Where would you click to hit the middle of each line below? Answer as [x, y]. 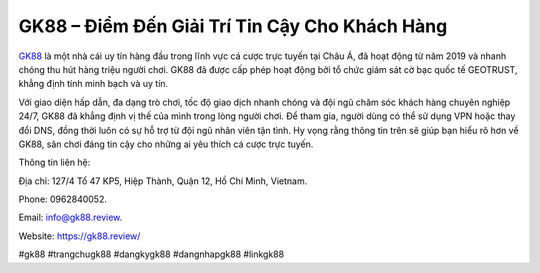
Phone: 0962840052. [62, 199]
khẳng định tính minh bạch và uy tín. [93, 84]
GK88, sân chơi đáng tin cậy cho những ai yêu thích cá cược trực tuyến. [166, 144]
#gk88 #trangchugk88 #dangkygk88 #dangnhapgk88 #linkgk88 [151, 254]
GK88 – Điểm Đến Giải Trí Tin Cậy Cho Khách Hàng [233, 26]
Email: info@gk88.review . [70, 217]
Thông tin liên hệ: [54, 162]
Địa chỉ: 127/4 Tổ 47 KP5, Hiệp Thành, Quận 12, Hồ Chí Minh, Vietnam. [163, 181]
